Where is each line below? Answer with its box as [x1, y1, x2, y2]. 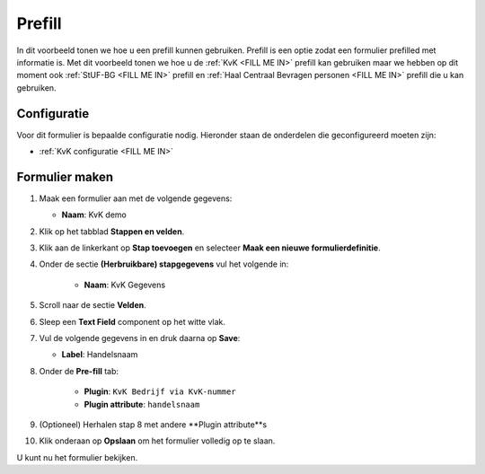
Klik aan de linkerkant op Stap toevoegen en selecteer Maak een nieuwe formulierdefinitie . [39, 242, 381, 253]
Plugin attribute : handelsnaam [84, 399, 200, 409]
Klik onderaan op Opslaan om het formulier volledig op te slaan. [39, 435, 276, 446]
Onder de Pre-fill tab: [39, 365, 119, 376]
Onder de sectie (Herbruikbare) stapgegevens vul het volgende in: [39, 259, 289, 269]
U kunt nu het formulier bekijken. [16, 452, 138, 462]
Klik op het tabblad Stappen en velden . [39, 225, 185, 237]
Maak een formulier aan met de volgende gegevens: [39, 193, 233, 204]
